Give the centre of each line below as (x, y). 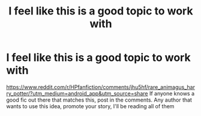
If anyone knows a (172, 93)
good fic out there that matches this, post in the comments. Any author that (99, 100)
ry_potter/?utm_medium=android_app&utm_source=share (77, 93)
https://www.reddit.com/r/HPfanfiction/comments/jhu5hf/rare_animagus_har (100, 87)
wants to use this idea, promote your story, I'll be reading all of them (90, 106)
